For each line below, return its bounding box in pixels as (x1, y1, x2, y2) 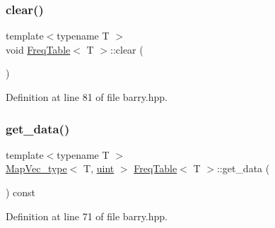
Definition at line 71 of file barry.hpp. (6, 208, 168, 223)
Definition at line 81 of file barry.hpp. (6, 90, 168, 104)
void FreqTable (6, 42, 71, 56)
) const (6, 185, 36, 199)
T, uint (83, 161, 115, 176)
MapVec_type (6, 161, 67, 176)
